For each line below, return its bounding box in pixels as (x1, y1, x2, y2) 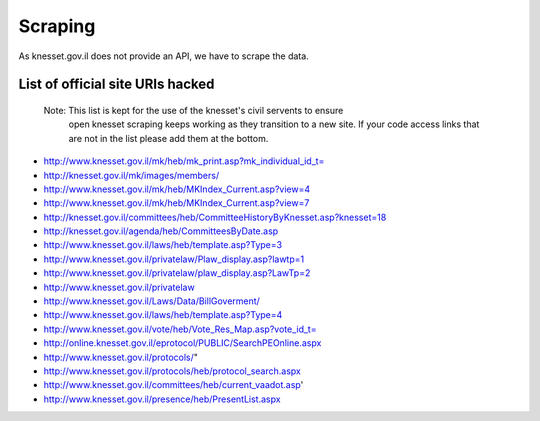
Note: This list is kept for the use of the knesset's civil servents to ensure (43, 104, 344, 116)
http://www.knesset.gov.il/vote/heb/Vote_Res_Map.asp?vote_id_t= (43, 323, 317, 335)
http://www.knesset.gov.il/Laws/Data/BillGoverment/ (43, 295, 260, 307)
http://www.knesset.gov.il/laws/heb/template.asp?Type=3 (43, 239, 283, 251)
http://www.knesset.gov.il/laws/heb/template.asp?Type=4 (43, 309, 283, 321)
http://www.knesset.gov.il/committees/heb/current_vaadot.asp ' (43, 379, 304, 391)
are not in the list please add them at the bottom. (68, 132, 269, 144)
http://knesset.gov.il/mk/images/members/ (43, 169, 220, 181)
